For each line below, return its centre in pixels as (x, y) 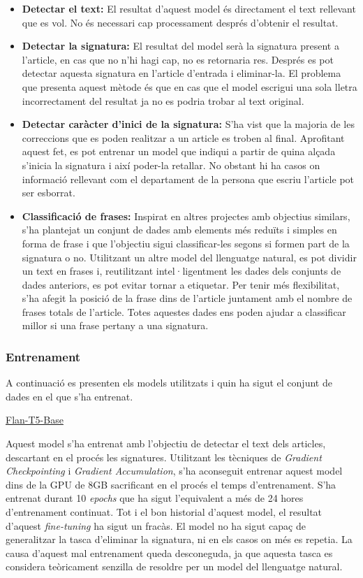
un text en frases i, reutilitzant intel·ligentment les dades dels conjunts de (181, 271)
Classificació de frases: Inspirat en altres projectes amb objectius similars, (186, 216)
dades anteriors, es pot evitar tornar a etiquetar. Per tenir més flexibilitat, (181, 284)
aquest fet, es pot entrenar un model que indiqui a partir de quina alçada (179, 151)
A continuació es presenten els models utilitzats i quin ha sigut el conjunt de (169, 383)
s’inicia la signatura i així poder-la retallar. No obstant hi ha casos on (171, 165)
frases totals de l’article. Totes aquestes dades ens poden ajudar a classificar (184, 311)
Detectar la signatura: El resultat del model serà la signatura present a (180, 46)
